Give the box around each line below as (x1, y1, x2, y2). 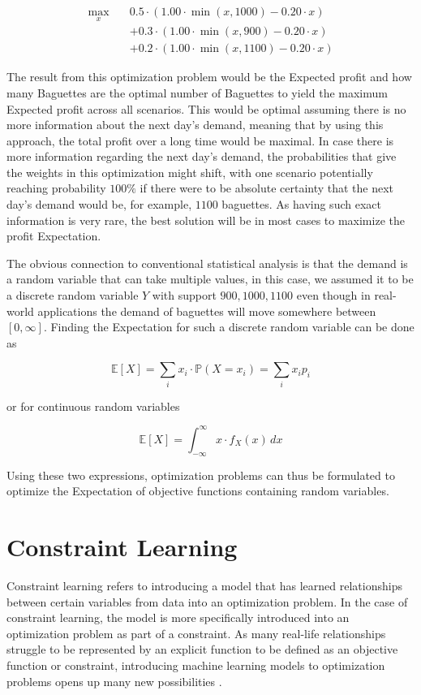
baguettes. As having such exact (221, 196, 381, 213)
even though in (296, 287, 371, 304)
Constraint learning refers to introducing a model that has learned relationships (6, 576, 402, 594)
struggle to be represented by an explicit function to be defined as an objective (6, 641, 398, 658)
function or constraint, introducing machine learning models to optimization (6, 656, 385, 673)
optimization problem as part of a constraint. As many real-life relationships (6, 624, 386, 641)
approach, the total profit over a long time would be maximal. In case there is (6, 132, 394, 149)
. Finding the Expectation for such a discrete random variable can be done (43, 318, 415, 335)
